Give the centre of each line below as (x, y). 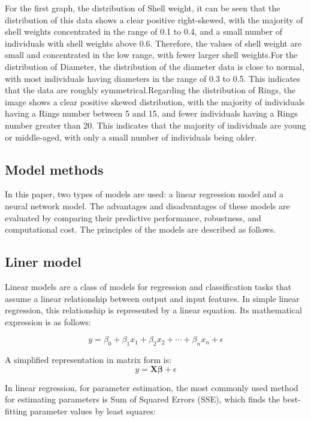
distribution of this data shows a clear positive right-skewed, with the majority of (154, 19)
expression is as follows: (48, 321)
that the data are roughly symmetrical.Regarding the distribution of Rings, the (150, 90)
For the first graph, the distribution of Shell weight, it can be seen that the (143, 8)
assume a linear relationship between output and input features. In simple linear (152, 298)
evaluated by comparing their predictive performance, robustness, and (133, 217)
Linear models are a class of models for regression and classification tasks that (148, 286)
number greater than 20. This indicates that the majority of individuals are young (155, 125)
